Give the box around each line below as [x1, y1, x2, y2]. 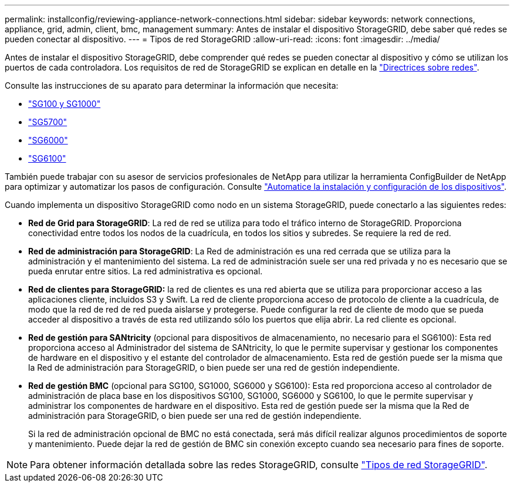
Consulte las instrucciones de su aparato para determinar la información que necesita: [5, 80, 339, 90]
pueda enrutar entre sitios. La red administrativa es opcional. [28, 266, 263, 276]
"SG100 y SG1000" [28, 99, 101, 109]
